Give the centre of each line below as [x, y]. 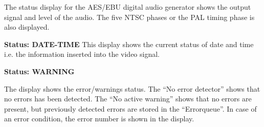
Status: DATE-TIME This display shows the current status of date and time [129, 44]
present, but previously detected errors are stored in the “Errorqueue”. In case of [130, 108]
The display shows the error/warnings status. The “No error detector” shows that [132, 88]
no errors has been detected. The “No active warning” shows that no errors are [128, 99]
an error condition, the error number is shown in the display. [99, 119]
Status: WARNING [39, 71]
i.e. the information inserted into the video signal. [82, 54]
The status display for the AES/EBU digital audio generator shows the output [128, 7]
